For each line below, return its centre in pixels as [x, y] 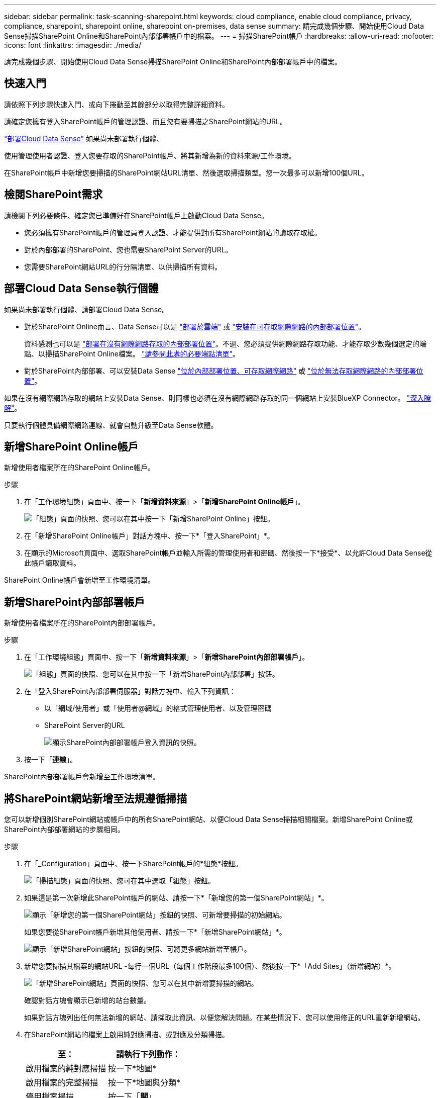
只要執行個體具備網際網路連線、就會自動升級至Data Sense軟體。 [111, 425]
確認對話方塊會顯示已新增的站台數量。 [87, 1000]
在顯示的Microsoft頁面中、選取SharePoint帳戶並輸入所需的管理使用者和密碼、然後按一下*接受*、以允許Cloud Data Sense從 [228, 553]
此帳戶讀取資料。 [52, 563]
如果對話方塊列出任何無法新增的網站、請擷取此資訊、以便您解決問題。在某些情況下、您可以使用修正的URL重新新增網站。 [225, 1018]
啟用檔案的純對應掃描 [66, 1069]
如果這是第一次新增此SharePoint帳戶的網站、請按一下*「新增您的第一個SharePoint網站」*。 [176, 898]
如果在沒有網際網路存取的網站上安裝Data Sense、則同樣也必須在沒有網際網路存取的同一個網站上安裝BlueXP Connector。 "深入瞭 [218, 398]
